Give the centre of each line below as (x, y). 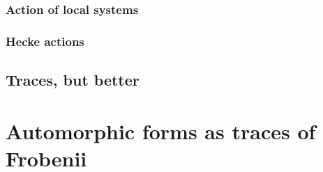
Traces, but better (73, 80)
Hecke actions (45, 41)
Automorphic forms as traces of (161, 131)
